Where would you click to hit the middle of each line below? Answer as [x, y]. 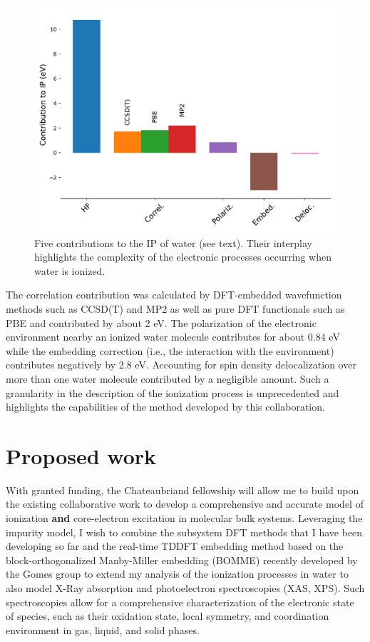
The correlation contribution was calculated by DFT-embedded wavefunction [174, 295]
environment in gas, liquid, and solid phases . [103, 630]
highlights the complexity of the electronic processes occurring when [183, 257]
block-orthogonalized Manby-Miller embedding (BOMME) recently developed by [182, 560]
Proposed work [81, 455]
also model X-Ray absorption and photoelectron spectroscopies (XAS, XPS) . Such [185, 588]
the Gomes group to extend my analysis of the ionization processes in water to [177, 574]
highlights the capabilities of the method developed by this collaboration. [165, 407]
